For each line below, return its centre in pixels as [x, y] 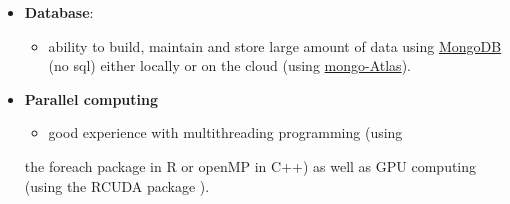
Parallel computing [91, 98]
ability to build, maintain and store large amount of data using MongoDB [275, 45]
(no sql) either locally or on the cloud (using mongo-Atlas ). [229, 65]
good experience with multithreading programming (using [225, 132]
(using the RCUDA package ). [117, 185]
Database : [59, 12]
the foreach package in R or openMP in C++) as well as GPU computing [250, 165]
